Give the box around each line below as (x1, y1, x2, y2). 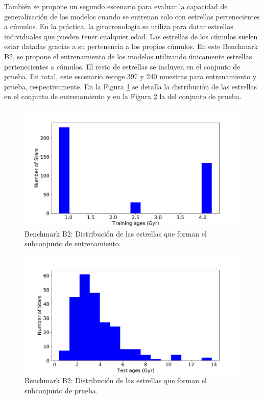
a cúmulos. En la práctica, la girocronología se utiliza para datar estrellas (4, 21, 233, 32)
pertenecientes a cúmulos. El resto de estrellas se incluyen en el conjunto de (4, 61, 241, 72)
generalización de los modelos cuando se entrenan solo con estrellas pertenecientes (4, 11, 260, 21)
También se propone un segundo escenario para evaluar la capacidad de (4, 1, 228, 11)
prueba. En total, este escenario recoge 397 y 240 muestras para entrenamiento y (4, 71, 257, 82)
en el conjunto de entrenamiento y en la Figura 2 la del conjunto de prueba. (4, 91, 242, 102)
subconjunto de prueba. (25, 385, 98, 395)
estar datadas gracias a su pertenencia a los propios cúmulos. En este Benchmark (4, 41, 258, 52)
